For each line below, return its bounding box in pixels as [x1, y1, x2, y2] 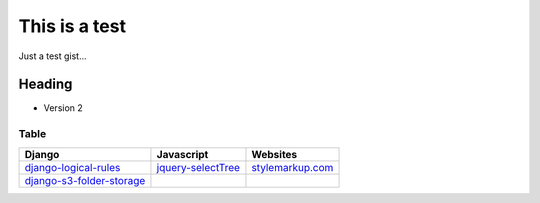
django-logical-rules [24, 160, 121, 174]
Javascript [156, 147, 209, 161]
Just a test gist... [18, 50, 87, 62]
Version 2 [43, 102, 84, 114]
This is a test [18, 15, 127, 37]
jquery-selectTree [156, 160, 240, 174]
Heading [18, 76, 73, 93]
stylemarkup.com [251, 160, 334, 174]
